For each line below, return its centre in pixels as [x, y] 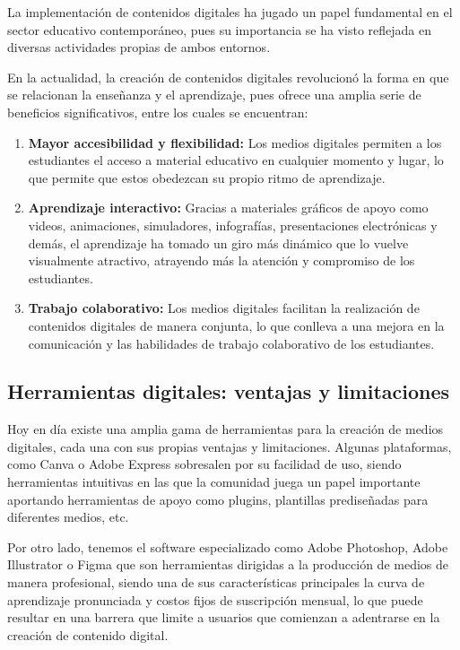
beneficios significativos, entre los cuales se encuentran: [158, 112]
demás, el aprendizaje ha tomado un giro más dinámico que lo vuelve [218, 243]
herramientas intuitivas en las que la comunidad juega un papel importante [214, 482]
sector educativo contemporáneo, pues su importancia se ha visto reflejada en [220, 29]
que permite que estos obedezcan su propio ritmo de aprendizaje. [207, 177]
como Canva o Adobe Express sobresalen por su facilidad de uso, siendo [204, 464]
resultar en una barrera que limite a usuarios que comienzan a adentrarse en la [224, 617]
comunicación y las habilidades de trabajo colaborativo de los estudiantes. [231, 343]
